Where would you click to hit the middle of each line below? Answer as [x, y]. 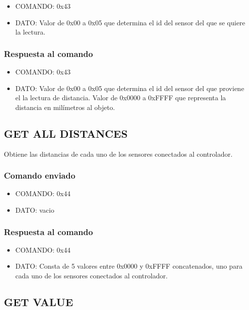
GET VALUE [39, 301]
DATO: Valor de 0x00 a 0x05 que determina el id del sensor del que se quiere [130, 22]
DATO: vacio [35, 210]
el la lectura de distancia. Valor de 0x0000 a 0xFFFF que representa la [121, 98]
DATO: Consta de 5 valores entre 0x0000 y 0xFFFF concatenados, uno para [129, 266]
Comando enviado [40, 175]
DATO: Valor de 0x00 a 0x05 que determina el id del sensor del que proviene [130, 88]
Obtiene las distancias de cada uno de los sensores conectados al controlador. [118, 154]
